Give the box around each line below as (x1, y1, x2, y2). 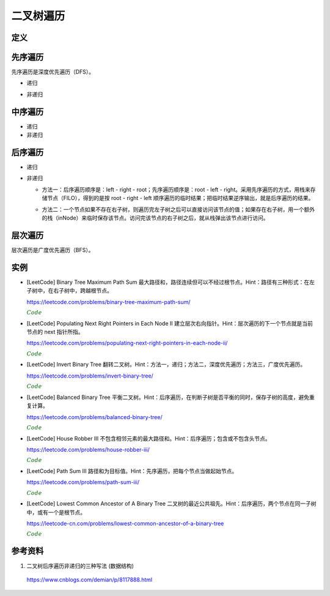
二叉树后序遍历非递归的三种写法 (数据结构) (26, 562, 134, 569)
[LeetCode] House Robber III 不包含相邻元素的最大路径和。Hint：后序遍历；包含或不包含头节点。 (26, 434, 271, 442)
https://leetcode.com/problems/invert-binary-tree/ (26, 372, 154, 379)
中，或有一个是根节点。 (26, 508, 86, 516)
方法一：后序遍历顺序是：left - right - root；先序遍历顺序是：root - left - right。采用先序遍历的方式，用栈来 (42, 185, 311, 193)
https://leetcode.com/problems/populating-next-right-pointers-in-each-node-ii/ (26, 340, 228, 347)
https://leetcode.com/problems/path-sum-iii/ (26, 479, 140, 486)
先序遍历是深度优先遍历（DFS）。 (11, 68, 95, 76)
